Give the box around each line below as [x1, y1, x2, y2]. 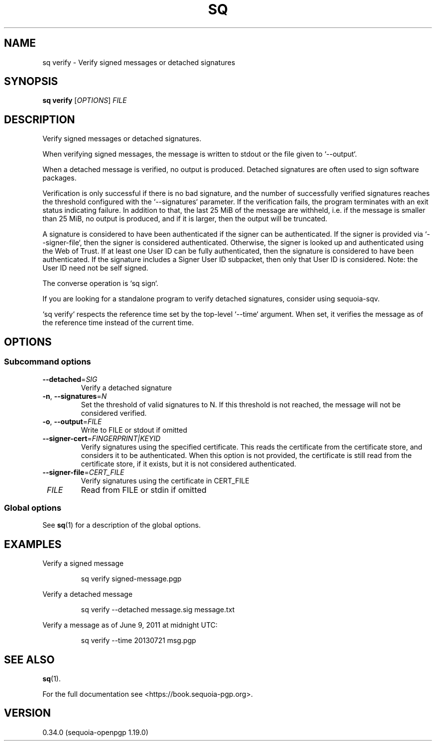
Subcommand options [4, 357, 91, 367]
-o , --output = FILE [42, 417, 102, 426]
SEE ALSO [4, 653, 55, 666]
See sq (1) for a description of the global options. [42, 521, 201, 530]
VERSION [4, 707, 51, 720]
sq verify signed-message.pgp [81, 574, 182, 583]
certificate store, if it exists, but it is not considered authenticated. [81, 459, 297, 468]
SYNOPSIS [4, 75, 58, 88]
